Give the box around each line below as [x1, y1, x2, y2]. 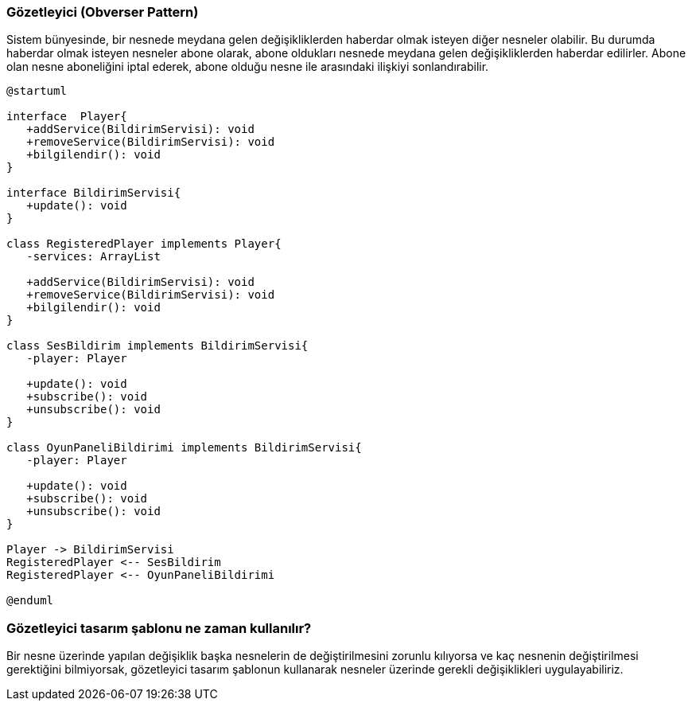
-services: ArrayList [26, 250, 161, 264]
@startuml [6, 84, 67, 98]
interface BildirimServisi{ [6, 186, 181, 200]
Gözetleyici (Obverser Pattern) [6, 4, 199, 20]
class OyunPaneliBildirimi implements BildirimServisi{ [6, 441, 362, 455]
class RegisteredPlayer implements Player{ [6, 237, 282, 251]
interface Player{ [6, 110, 127, 123]
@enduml [6, 594, 54, 607]
